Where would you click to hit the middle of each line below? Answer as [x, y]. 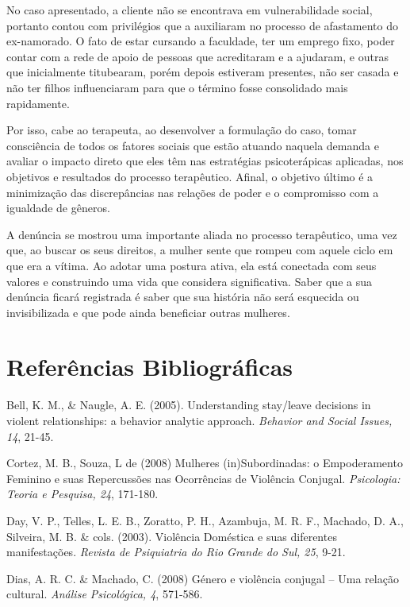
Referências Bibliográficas [150, 367]
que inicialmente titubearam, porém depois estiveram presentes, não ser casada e [203, 72]
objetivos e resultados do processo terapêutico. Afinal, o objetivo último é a [190, 176]
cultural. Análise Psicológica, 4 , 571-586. [105, 594]
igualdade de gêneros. [58, 208]
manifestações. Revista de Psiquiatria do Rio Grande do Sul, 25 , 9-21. [176, 552]
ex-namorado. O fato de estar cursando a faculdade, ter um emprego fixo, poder [201, 41]
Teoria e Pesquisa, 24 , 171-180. [82, 494]
